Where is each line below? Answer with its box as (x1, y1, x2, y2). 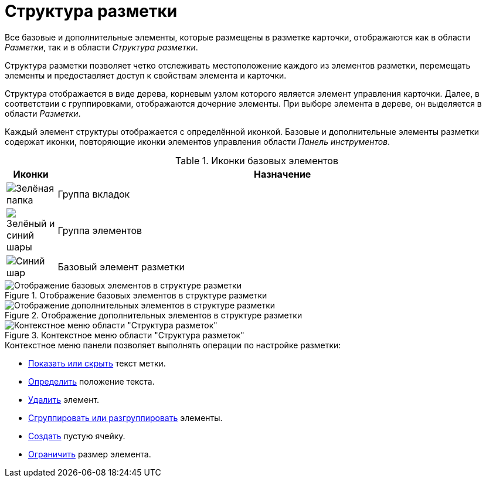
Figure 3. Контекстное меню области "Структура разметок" (5, 330, 244, 340)
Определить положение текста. (28, 376, 155, 386)
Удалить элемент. (28, 394, 100, 405)
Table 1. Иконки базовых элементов (175, 154, 338, 167)
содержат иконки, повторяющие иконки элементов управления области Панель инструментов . (5, 136, 390, 147)
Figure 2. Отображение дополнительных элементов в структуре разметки (5, 310, 303, 320)
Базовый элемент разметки (57, 260, 185, 273)
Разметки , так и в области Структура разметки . (5, 42, 198, 52)
